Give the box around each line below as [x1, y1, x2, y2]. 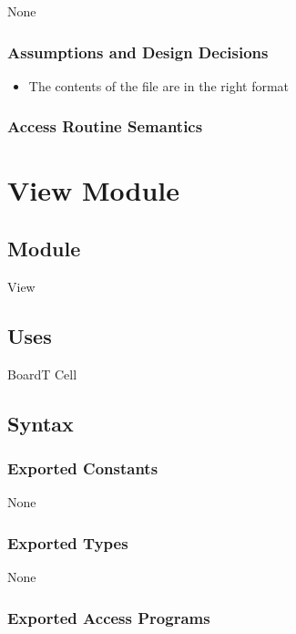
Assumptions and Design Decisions [7, 40, 269, 63]
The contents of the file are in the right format [28, 76, 290, 95]
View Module [7, 171, 180, 209]
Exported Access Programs [7, 606, 210, 629]
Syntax [7, 409, 74, 437]
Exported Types [7, 531, 128, 554]
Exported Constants [7, 456, 158, 479]
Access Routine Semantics [7, 115, 203, 138]
